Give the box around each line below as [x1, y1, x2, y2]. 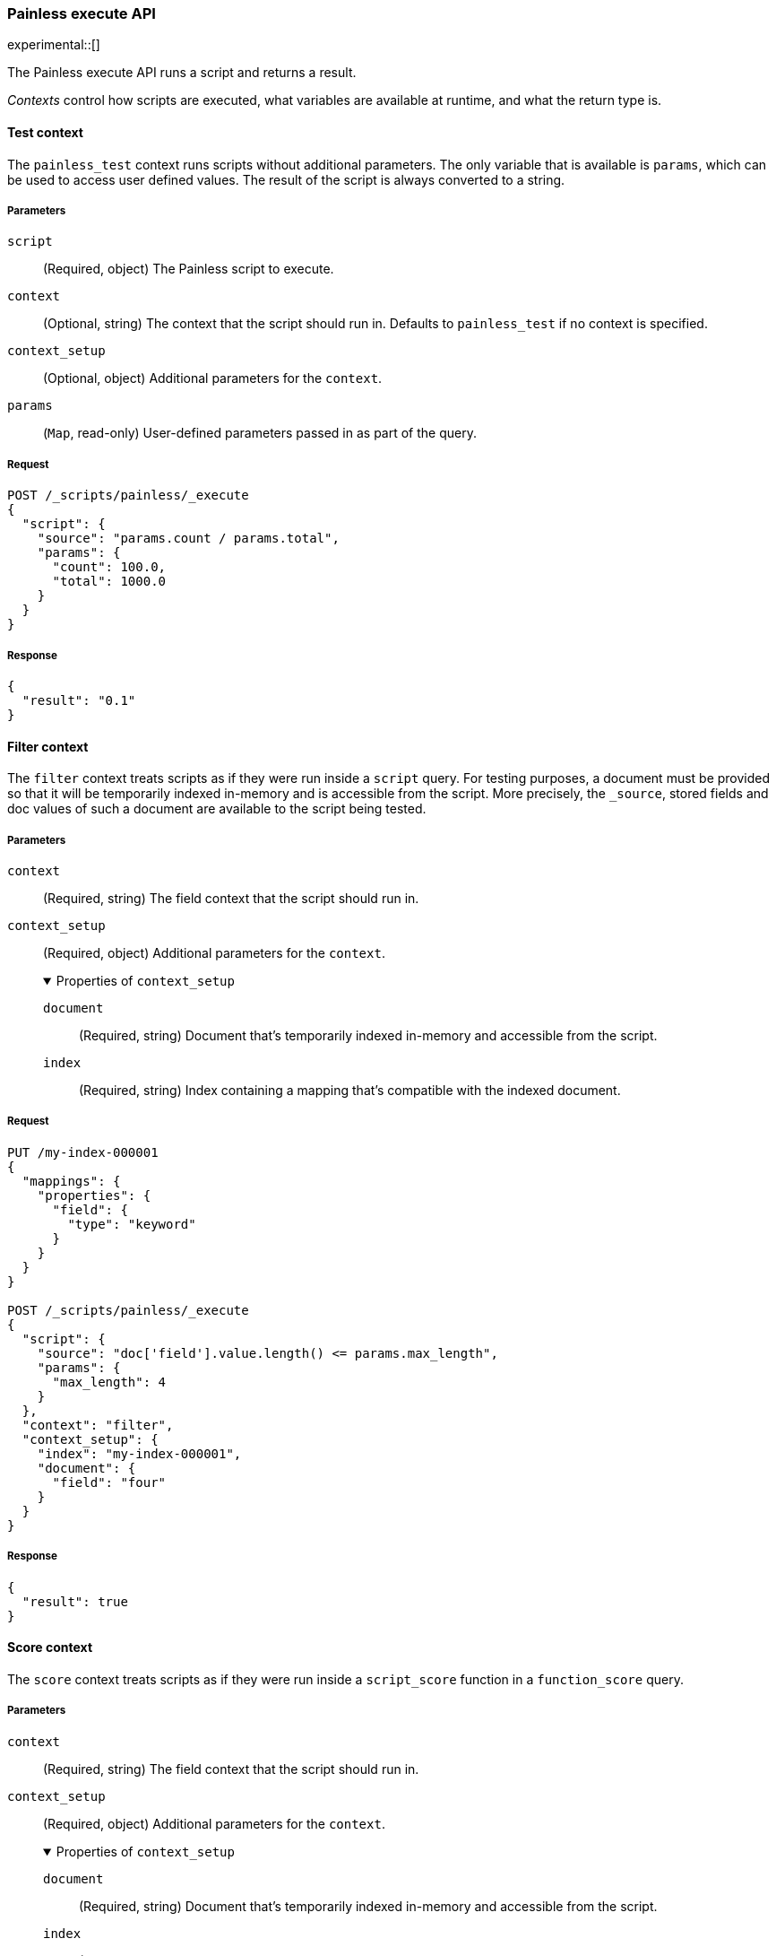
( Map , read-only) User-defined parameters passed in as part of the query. [43, 425, 477, 441]
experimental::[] [7, 37, 100, 53]
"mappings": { [22, 1173, 121, 1188]
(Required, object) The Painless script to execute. [43, 261, 334, 277]
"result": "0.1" [22, 692, 136, 708]
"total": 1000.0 [52, 574, 167, 589]
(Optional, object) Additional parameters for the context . [43, 370, 383, 387]
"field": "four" [52, 1474, 167, 1490]
